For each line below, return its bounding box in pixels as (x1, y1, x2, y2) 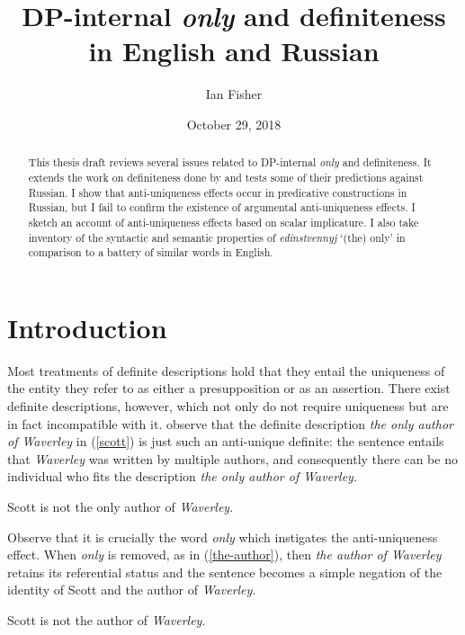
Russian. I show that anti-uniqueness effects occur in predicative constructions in (28, 184, 407, 200)
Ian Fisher (205, 85, 263, 103)
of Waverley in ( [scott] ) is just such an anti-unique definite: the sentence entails (7, 432, 444, 451)
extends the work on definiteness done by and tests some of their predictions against (28, 169, 424, 184)
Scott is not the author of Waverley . (7, 610, 206, 629)
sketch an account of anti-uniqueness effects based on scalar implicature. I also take (28, 214, 419, 229)
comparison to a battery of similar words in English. (28, 245, 273, 260)
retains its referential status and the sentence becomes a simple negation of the (7, 562, 443, 581)
